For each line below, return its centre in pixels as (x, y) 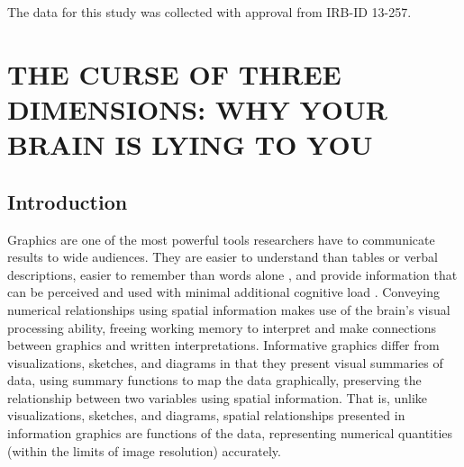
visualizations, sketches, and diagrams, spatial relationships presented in (206, 415)
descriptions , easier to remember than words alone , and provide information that (232, 274)
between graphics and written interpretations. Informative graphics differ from (223, 345)
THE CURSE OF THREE (174, 73)
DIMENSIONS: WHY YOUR (197, 108)
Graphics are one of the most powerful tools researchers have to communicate (221, 239)
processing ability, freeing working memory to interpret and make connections (222, 327)
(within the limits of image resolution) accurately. (144, 450)
